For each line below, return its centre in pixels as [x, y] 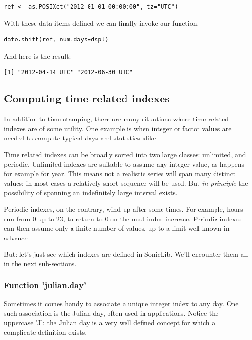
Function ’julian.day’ [45, 285]
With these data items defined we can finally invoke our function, [101, 23]
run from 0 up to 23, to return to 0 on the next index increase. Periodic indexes [123, 218]
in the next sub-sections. [40, 263]
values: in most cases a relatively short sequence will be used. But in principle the [126, 183]
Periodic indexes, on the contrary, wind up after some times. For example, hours [124, 209]
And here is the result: [37, 55]
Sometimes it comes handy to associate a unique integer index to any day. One [121, 303]
